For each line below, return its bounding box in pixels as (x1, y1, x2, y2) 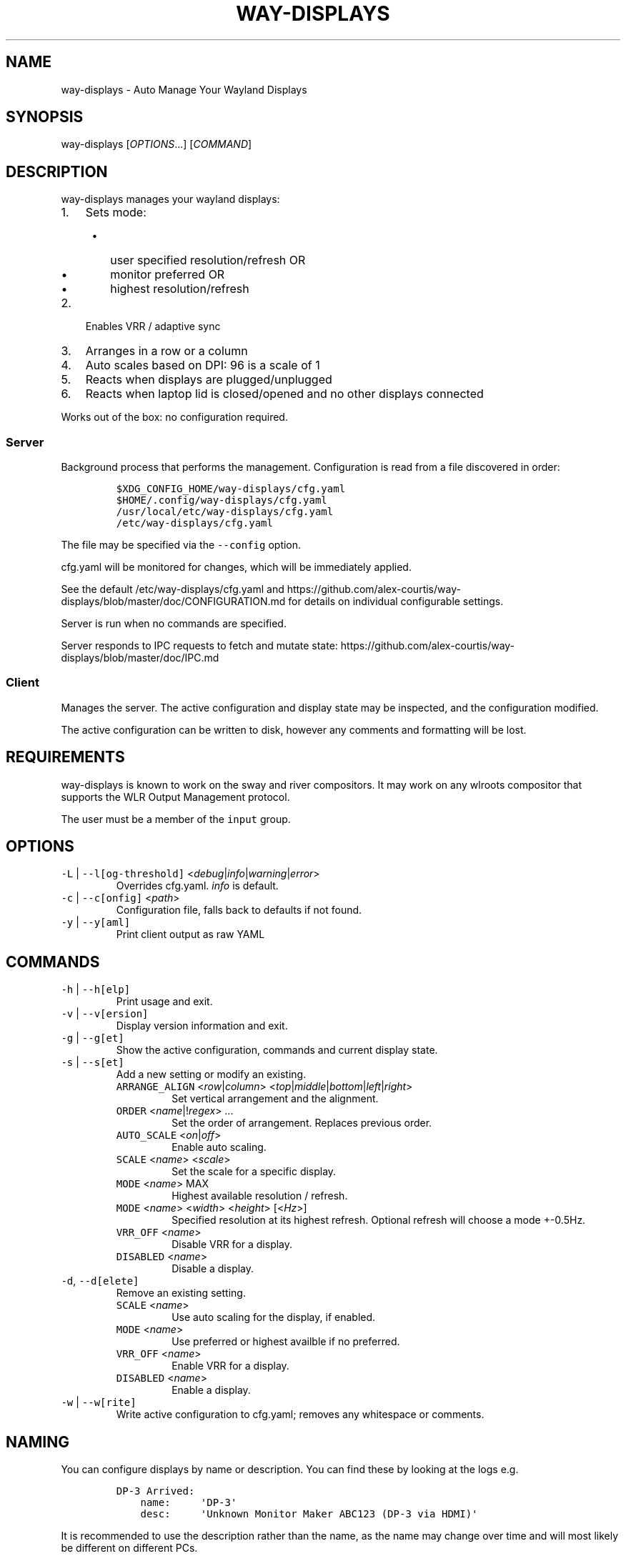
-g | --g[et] (61, 1032, 124, 1044)
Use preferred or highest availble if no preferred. (172, 1335, 400, 1348)
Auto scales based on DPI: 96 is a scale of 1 (85, 358, 320, 373)
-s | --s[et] (61, 1056, 124, 1069)
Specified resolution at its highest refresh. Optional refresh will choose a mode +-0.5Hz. (172, 1214, 586, 1227)
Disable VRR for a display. (172, 1238, 293, 1251)
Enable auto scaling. (172, 1141, 267, 1154)
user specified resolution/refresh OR (110, 253, 306, 268)
